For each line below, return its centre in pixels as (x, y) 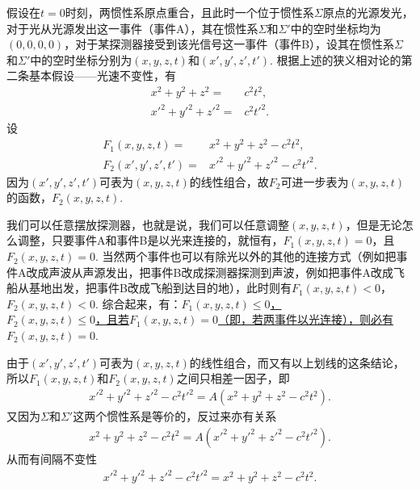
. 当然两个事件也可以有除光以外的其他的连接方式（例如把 (246, 256)
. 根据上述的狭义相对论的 (336, 59)
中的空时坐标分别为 (81, 59)
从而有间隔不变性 (52, 458)
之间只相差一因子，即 (233, 378)
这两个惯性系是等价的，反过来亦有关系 (175, 416)
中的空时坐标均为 (336, 28)
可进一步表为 (315, 181)
